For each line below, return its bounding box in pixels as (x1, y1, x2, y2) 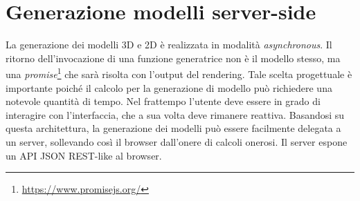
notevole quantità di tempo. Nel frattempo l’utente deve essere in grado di (6, 94, 321, 108)
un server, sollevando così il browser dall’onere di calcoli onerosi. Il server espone (6, 134, 348, 149)
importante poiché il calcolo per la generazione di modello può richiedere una (6, 80, 332, 95)
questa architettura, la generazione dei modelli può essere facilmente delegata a (6, 121, 341, 135)
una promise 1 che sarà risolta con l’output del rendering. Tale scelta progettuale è (6, 65, 352, 81)
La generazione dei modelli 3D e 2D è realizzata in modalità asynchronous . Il (6, 37, 332, 52)
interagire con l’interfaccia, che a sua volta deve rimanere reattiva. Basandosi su (6, 107, 345, 122)
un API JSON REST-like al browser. (6, 148, 162, 162)
